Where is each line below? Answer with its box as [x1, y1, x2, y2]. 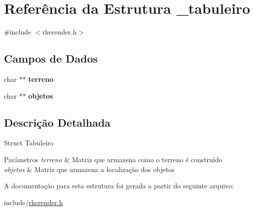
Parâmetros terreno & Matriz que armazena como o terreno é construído [4, 154, 223, 164]
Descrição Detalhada [4, 114, 111, 130]
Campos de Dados [4, 51, 98, 66]
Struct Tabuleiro [4, 138, 54, 148]
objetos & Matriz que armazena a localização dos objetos [4, 164, 175, 174]
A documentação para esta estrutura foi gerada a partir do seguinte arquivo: [4, 180, 234, 191]
